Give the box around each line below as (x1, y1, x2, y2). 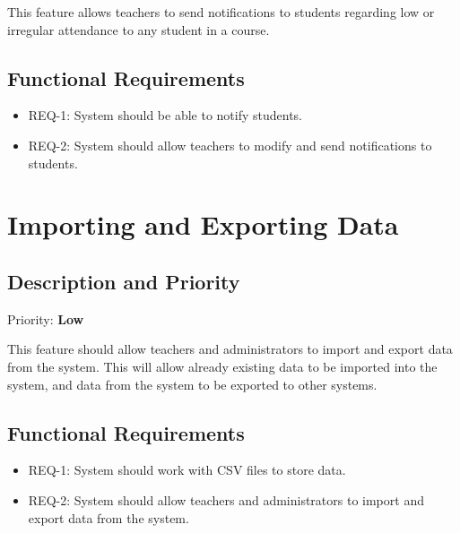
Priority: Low (7, 309, 84, 328)
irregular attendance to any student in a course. (7, 20, 270, 39)
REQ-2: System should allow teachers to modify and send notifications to (28, 135, 432, 154)
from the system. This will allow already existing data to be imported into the (7, 357, 438, 375)
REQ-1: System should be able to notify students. (28, 106, 303, 125)
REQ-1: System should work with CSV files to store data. (28, 460, 346, 479)
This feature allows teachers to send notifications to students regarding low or (7, 3, 435, 21)
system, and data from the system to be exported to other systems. (7, 374, 378, 393)
